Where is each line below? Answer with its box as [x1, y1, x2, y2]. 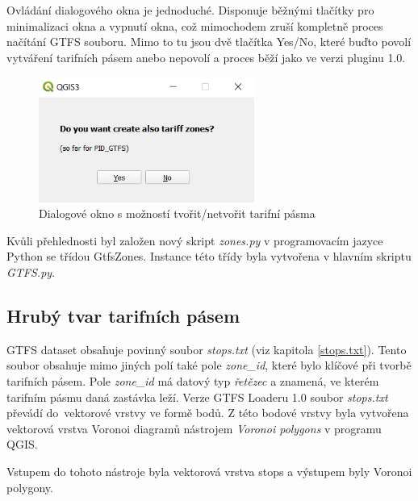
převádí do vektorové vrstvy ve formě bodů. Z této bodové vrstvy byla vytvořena [6, 404, 409, 421]
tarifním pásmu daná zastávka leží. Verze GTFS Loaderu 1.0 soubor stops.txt [6, 388, 388, 405]
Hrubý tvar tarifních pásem [6, 303, 240, 328]
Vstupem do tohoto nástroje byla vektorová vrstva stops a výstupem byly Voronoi [6, 463, 412, 480]
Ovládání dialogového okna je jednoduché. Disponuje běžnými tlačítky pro [6, 2, 374, 18]
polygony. [6, 478, 53, 495]
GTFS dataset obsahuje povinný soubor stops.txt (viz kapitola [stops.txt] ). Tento [6, 340, 407, 357]
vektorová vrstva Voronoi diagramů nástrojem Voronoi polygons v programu [6, 420, 382, 436]
